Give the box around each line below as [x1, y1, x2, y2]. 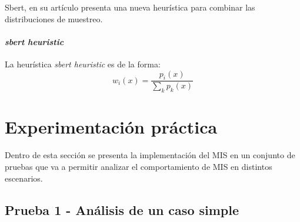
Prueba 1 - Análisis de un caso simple [5, 200, 239, 218]
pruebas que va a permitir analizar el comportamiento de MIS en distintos [5, 160, 272, 172]
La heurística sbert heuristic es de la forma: [5, 57, 161, 70]
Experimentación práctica [5, 115, 218, 139]
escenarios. [5, 172, 43, 184]
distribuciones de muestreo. [5, 12, 103, 25]
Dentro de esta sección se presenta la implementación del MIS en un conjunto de [5, 149, 295, 161]
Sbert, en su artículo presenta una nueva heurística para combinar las [5, 1, 255, 13]
